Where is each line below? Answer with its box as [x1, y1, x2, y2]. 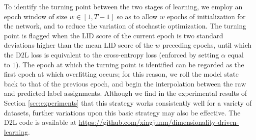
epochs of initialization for [167, 11, 246, 21]
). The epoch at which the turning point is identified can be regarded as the [16, 59, 244, 69]
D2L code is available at [4, 117, 77, 127]
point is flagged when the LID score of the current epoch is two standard [4, 30, 224, 40]
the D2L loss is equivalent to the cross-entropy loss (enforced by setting [4, 49, 219, 59]
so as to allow [116, 11, 158, 21]
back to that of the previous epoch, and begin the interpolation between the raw [4, 78, 246, 88]
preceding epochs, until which [162, 40, 252, 50]
